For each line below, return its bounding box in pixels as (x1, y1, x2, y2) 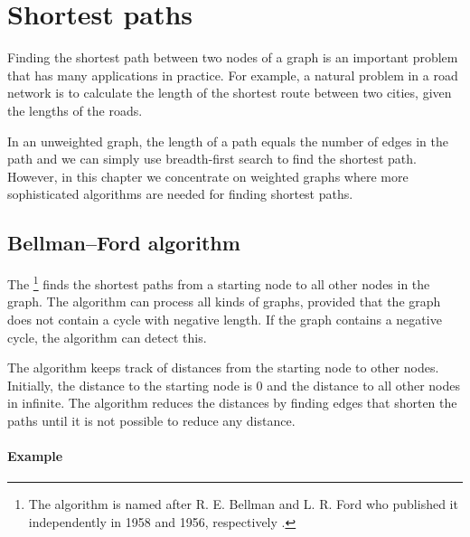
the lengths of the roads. (7, 100, 143, 119)
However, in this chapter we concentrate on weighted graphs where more (7, 166, 409, 185)
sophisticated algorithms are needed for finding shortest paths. (7, 184, 353, 203)
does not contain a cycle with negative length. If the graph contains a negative (7, 309, 442, 328)
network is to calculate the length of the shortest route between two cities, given (7, 83, 452, 102)
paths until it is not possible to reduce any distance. (7, 410, 296, 429)
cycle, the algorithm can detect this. (7, 327, 207, 346)
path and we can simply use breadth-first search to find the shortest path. (7, 149, 417, 168)
